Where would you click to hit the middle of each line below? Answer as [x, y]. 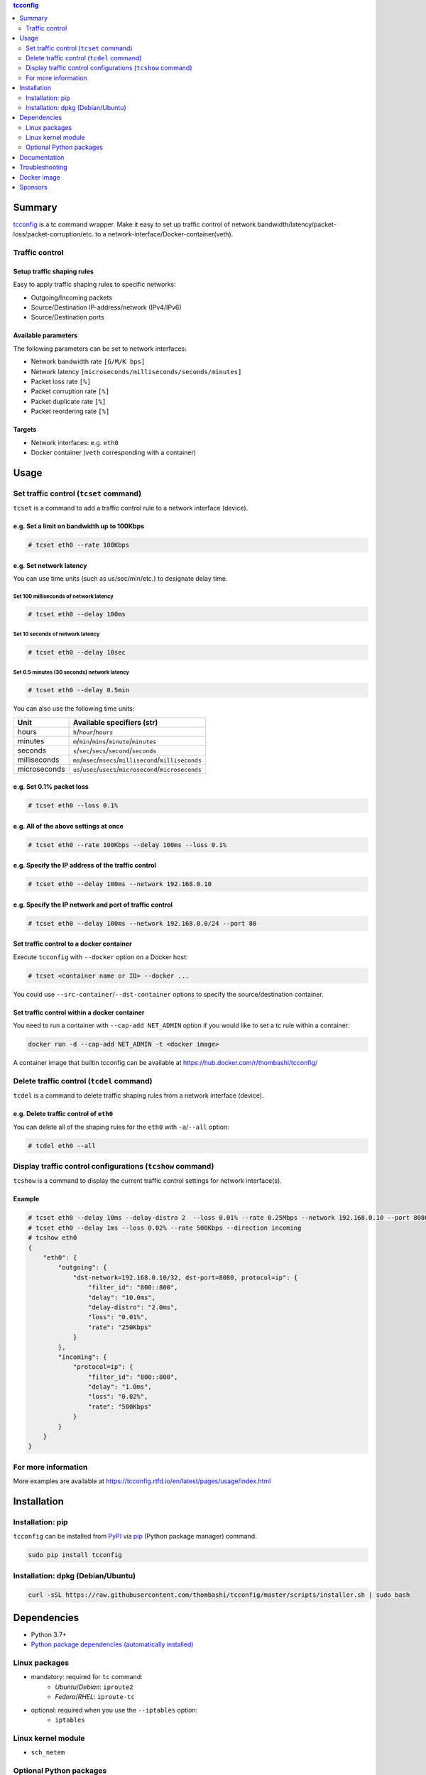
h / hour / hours [93, 731]
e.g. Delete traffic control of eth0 [63, 1114]
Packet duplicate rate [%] [69, 401]
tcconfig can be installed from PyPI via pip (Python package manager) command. [135, 1536]
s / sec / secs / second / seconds [115, 750]
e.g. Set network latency [50, 565]
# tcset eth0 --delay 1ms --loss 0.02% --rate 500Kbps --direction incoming [165, 1228]
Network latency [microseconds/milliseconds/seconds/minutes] [136, 371]
